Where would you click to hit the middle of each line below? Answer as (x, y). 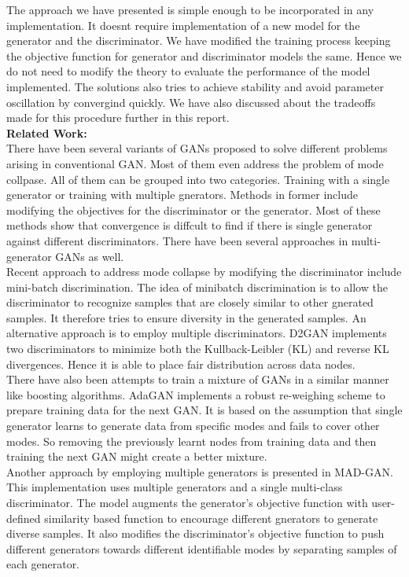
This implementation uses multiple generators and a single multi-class (175, 487)
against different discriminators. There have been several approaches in (177, 240)
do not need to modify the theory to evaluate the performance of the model (188, 71)
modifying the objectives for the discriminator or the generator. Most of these (193, 209)
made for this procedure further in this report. (118, 118)
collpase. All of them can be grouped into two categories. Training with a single (198, 179)
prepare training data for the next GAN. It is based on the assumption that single (204, 410)
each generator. (43, 564)
